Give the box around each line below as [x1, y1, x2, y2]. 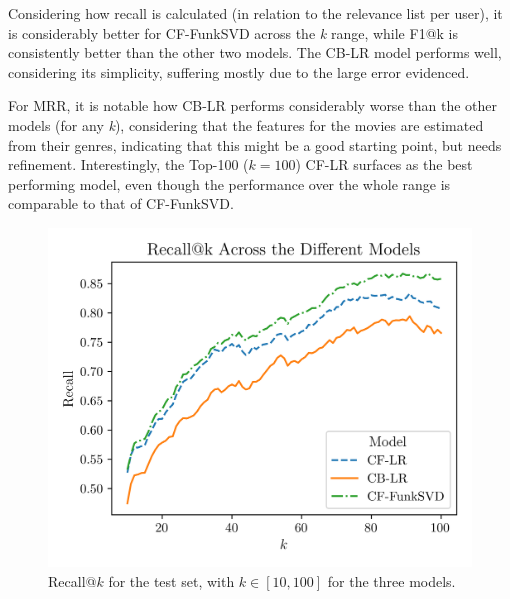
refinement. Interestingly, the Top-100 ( [8, 154, 249, 175]
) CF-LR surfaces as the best [295, 154, 473, 175]
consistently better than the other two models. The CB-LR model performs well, [8, 42, 502, 63]
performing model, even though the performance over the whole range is [8, 173, 451, 194]
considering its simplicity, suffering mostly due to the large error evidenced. [8, 61, 470, 82]
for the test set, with [108, 570, 235, 591]
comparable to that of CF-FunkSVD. [8, 193, 234, 214]
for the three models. [327, 570, 456, 591]
